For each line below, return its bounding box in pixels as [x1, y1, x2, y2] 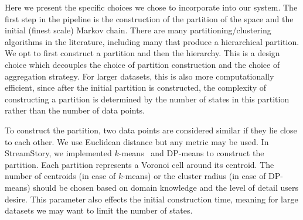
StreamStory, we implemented [5, 147, 112, 159]
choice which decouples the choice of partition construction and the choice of [5, 58, 280, 70]
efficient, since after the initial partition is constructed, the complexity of [5, 81, 267, 94]
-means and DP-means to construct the [118, 147, 264, 159]
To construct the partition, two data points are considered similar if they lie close [5, 123, 297, 136]
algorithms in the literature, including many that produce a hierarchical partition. [5, 35, 299, 47]
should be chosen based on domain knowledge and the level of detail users [33, 181, 298, 193]
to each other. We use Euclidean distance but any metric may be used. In [5, 135, 269, 147]
